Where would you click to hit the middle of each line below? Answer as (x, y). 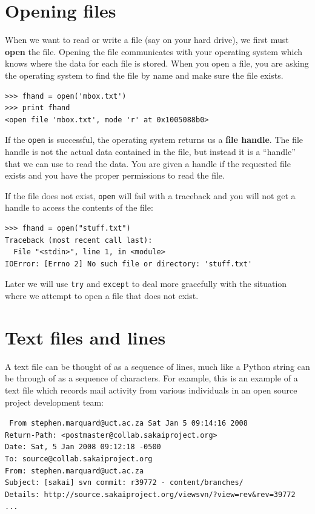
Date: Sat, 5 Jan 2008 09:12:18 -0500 (83, 447)
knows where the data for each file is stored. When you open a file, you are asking (157, 63)
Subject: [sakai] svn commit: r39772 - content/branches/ (124, 483)
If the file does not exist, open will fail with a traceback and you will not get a (150, 195)
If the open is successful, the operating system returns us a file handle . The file (154, 140)
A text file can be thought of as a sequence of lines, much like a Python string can (157, 366)
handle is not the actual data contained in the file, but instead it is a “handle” (150, 151)
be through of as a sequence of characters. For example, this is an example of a (151, 378)
